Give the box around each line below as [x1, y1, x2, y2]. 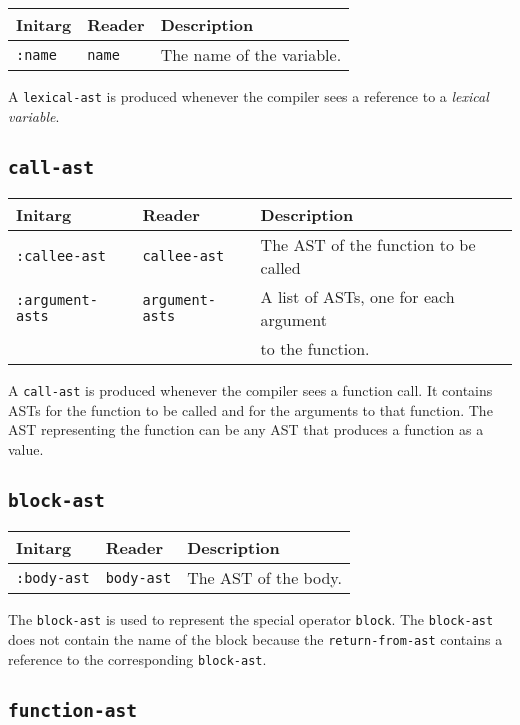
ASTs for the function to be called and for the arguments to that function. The [8, 399, 493, 420]
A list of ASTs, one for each [260, 285, 455, 309]
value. [8, 438, 44, 459]
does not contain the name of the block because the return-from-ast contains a [8, 628, 503, 649]
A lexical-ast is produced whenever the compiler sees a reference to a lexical [8, 86, 489, 106]
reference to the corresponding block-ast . [8, 648, 267, 669]
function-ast [8, 699, 137, 721]
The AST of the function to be [260, 233, 476, 257]
